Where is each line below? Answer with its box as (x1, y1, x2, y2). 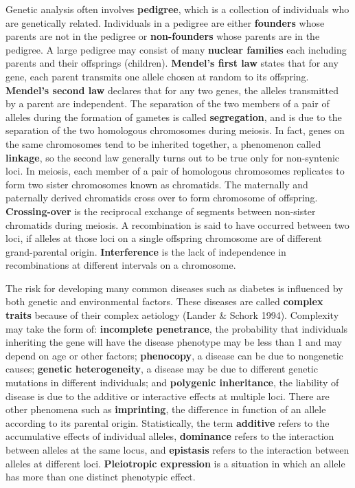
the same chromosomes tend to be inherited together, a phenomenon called (5, 136, 321, 151)
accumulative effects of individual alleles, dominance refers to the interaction (5, 429, 334, 443)
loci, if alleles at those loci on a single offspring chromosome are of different (5, 231, 322, 245)
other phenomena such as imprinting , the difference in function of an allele (5, 402, 326, 417)
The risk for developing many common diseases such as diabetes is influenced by (5, 280, 343, 295)
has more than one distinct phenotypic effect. (5, 469, 196, 484)
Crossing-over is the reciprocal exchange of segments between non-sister (5, 203, 316, 218)
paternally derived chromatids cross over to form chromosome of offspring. (5, 190, 318, 205)
